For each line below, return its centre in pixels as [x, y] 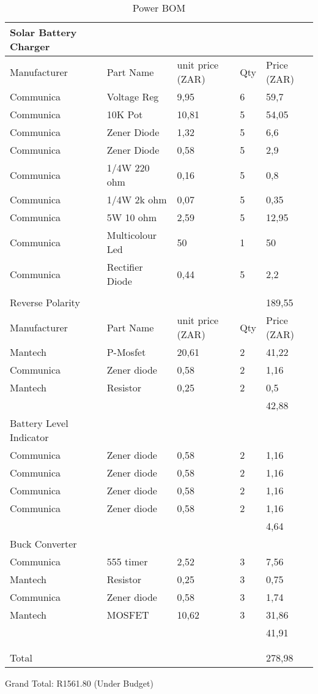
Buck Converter [43, 544]
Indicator [29, 437]
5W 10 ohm [132, 217]
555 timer [127, 561]
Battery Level [39, 423]
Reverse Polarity [45, 302]
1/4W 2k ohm [137, 199]
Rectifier [125, 267]
